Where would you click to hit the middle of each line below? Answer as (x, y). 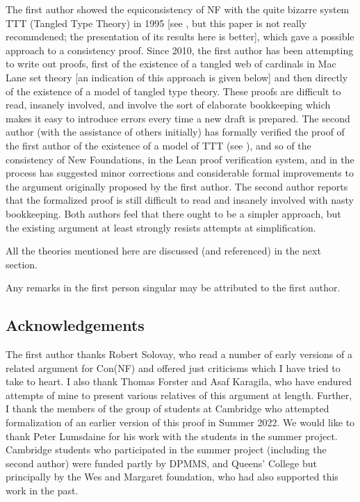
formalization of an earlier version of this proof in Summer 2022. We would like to (180, 422)
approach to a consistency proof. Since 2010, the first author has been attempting (180, 50)
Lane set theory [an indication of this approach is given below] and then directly (177, 77)
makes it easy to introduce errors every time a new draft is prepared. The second (178, 118)
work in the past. (42, 491)
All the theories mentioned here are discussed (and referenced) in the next (163, 251)
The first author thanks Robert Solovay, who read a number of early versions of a (179, 354)
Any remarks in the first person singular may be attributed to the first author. (173, 288)
